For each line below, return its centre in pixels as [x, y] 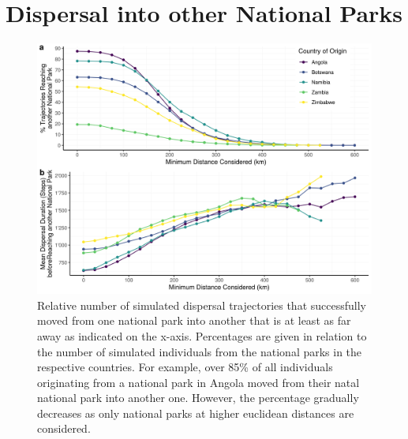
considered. [64, 428]
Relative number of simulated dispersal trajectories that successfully [202, 305]
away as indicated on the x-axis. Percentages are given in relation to [202, 335]
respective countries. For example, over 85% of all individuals [185, 367]
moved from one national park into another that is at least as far [194, 320]
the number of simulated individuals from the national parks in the [200, 351]
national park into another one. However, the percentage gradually [198, 398]
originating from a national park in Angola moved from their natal [198, 382]
